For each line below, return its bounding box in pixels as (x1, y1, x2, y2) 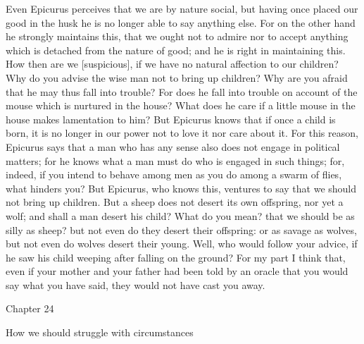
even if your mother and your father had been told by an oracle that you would (6, 264, 349, 278)
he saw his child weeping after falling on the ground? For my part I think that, (6, 250, 346, 264)
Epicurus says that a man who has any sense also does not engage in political (6, 139, 340, 154)
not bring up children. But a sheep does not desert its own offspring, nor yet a (6, 195, 344, 209)
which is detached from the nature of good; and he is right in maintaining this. (6, 42, 346, 57)
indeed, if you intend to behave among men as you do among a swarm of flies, (6, 167, 342, 182)
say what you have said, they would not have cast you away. (6, 277, 265, 292)
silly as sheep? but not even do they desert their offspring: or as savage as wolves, (6, 222, 357, 237)
